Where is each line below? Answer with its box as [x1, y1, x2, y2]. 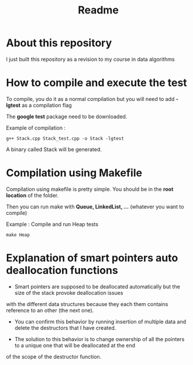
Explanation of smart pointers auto [6, 252, 178, 265]
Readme [78, 4, 119, 17]
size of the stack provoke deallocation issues [14, 289, 123, 296]
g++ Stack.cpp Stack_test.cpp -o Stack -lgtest [6, 135, 125, 141]
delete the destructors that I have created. [14, 324, 116, 331]
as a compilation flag [21, 102, 72, 109]
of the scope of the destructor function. [6, 353, 102, 360]
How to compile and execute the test [6, 77, 187, 89]
